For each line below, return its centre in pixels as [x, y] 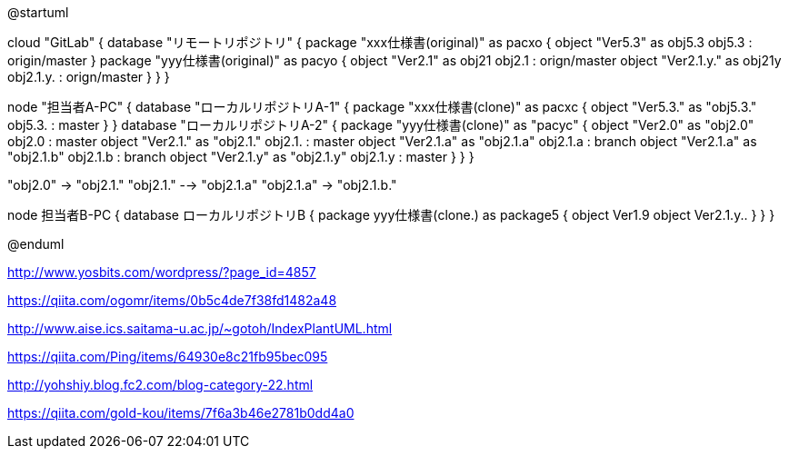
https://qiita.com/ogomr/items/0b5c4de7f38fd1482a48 [172, 300]
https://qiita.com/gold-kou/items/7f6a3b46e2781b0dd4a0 [181, 413]
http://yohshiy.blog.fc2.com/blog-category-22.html [160, 385]
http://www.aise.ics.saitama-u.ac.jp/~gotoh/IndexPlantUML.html [200, 328]
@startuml [38, 12]
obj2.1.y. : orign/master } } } [89, 77]
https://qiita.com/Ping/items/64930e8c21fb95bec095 [168, 357]
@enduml [36, 244]
